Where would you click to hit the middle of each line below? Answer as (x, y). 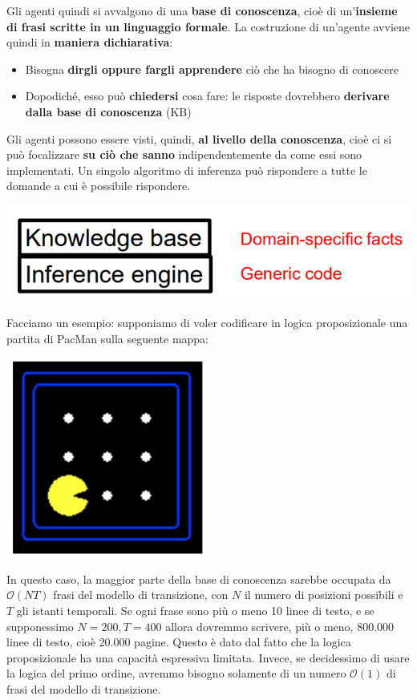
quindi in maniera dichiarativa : (90, 42)
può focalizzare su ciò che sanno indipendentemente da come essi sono (184, 154)
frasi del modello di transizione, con (141, 595)
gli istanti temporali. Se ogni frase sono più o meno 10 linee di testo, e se (195, 610)
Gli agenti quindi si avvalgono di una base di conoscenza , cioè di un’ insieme (202, 10)
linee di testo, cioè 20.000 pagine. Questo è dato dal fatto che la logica (179, 642)
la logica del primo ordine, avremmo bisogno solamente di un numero (176, 673)
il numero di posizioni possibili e (324, 595)
